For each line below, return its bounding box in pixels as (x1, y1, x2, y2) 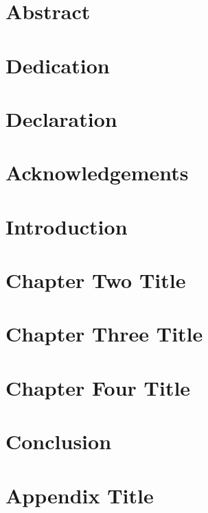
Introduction (5, 212, 128, 240)
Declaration (5, 104, 117, 132)
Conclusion (5, 427, 112, 455)
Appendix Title (5, 481, 154, 509)
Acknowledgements (5, 158, 189, 187)
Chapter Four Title (5, 373, 191, 401)
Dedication (5, 51, 110, 79)
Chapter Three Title (5, 320, 203, 348)
